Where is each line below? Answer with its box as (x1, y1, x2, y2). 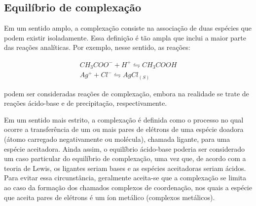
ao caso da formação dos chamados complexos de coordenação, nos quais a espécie (4, 182, 252, 192)
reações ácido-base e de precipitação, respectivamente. (4, 98, 167, 108)
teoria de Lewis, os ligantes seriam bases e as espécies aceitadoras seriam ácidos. (4, 163, 246, 173)
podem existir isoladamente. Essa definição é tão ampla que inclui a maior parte (4, 32, 246, 42)
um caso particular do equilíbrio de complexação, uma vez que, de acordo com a (4, 153, 246, 164)
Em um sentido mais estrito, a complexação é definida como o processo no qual (4, 114, 244, 124)
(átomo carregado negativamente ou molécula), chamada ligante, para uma (4, 133, 230, 144)
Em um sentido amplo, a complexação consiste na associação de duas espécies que (4, 23, 252, 33)
